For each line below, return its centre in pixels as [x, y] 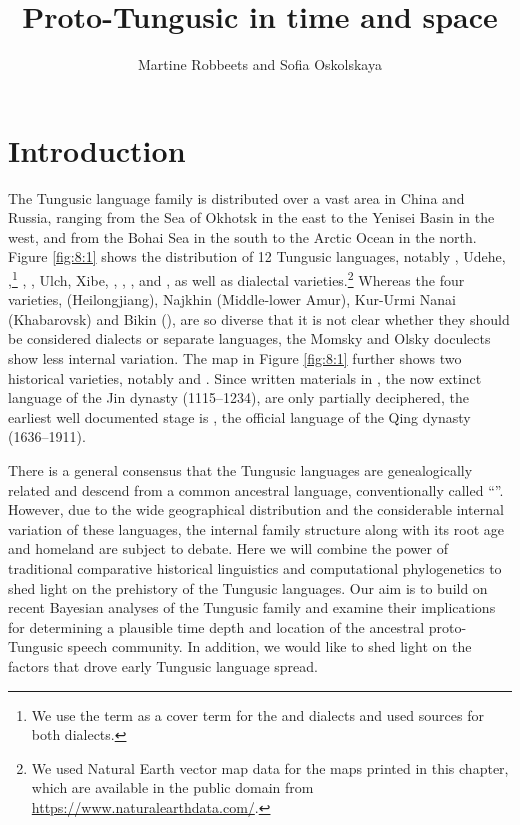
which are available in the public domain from [172, 787]
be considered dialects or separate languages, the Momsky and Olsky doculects [249, 338]
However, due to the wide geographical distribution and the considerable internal [256, 509]
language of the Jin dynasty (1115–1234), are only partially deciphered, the [238, 397]
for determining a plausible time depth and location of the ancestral [216, 626]
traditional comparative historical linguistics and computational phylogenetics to [255, 568]
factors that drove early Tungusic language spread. [163, 665]
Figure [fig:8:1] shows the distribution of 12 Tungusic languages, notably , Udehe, [257, 256]
